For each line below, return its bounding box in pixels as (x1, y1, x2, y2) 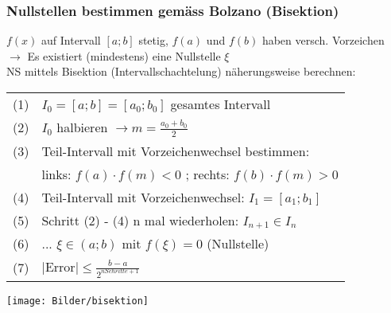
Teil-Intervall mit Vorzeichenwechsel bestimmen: (41, 141, 310, 160)
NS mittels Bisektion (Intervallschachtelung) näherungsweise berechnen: (6, 63, 356, 80)
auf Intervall (41, 32, 101, 49)
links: (41, 164, 72, 183)
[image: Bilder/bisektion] (6, 295, 149, 307)
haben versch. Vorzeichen (261, 32, 385, 49)
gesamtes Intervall (170, 95, 271, 113)
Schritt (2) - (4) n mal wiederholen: (41, 210, 239, 229)
